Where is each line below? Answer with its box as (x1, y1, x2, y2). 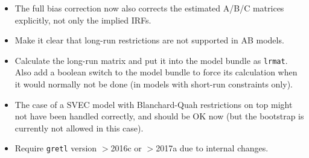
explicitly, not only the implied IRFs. (14, 13, 151, 26)
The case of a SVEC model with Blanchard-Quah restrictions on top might (14, 98, 293, 110)
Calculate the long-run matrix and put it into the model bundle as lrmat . (14, 54, 288, 66)
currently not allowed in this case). (14, 121, 144, 134)
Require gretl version (14, 142, 97, 154)
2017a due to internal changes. (156, 142, 269, 154)
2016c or (110, 142, 142, 154)
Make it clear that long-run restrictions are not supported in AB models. (14, 34, 284, 46)
